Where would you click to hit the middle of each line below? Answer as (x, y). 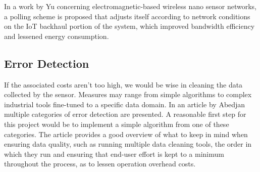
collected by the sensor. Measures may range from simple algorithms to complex (128, 94)
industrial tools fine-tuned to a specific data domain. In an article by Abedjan (125, 104)
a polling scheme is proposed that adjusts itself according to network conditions (127, 16)
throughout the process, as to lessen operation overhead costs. (100, 164)
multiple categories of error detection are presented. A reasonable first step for (125, 114)
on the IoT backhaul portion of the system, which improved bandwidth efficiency (129, 26)
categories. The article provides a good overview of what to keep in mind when (126, 134)
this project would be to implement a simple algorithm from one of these (117, 124)
